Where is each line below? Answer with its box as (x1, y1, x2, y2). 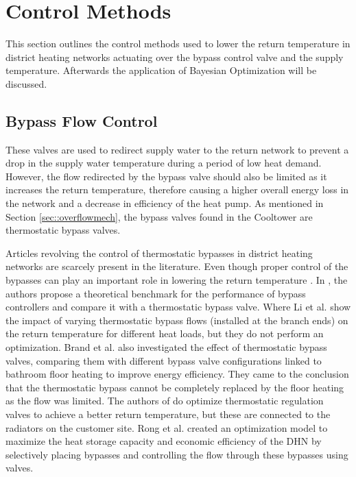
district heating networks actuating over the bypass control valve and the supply (5, 49, 344, 64)
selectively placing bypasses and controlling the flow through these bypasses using (5, 447, 348, 461)
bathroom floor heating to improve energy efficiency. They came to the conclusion (5, 367, 349, 381)
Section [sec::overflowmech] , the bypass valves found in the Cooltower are (5, 209, 313, 223)
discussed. (5, 76, 47, 90)
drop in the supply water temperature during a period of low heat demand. (5, 156, 322, 170)
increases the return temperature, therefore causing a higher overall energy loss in (5, 182, 349, 197)
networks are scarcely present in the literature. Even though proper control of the (5, 259, 348, 273)
